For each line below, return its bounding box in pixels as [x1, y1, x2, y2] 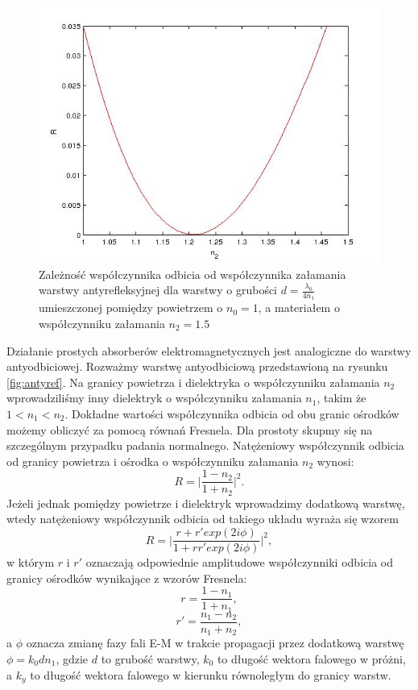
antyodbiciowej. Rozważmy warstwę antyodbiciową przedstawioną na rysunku [6, 358, 388, 375]
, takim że [317, 389, 366, 406]
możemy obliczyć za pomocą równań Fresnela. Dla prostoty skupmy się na [6, 421, 373, 438]
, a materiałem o [258, 299, 340, 316]
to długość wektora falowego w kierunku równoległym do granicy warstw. [30, 666, 391, 683]
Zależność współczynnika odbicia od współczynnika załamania [39, 265, 346, 282]
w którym [6, 554, 55, 571]
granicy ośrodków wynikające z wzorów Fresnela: [6, 569, 247, 586]
